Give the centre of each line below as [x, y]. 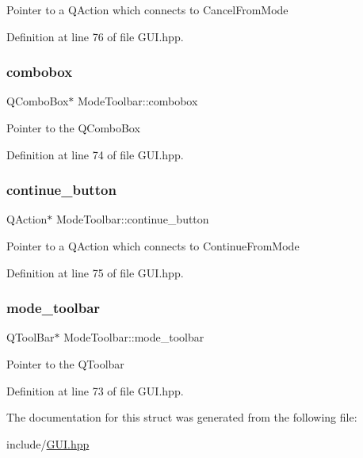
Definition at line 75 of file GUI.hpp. [95, 272]
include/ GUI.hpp [48, 443]
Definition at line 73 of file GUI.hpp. [95, 390]
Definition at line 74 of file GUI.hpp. [95, 154]
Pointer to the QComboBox [73, 128]
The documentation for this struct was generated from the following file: [182, 417]
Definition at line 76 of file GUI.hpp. [95, 36]
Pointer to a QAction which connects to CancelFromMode [147, 10]
